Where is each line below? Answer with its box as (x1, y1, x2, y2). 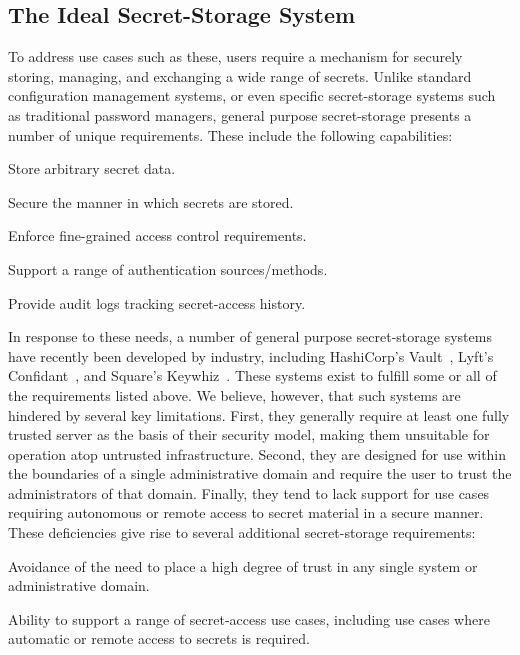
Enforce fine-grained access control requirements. (8, 225, 307, 246)
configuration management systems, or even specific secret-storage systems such (8, 85, 496, 106)
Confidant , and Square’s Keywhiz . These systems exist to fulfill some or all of (8, 365, 497, 386)
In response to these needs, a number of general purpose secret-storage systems (8, 326, 492, 347)
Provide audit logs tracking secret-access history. (8, 292, 306, 313)
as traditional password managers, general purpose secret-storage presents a (8, 104, 472, 125)
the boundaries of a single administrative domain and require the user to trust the (8, 463, 512, 484)
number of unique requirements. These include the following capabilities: (8, 124, 453, 145)
